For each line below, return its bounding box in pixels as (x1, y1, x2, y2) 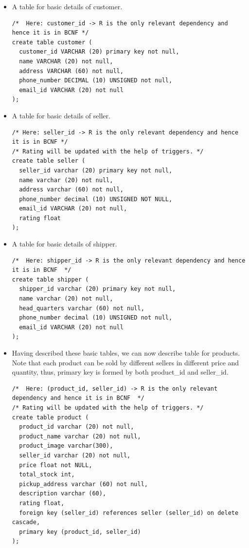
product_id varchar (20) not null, (19, 423, 134, 431)
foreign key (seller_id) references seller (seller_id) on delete (19, 509, 239, 516)
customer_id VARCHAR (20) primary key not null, (19, 48, 179, 56)
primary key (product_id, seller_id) (19, 528, 141, 535)
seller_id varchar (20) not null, (19, 452, 131, 459)
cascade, (12, 519, 40, 526)
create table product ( (12, 414, 89, 421)
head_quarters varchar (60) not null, (19, 304, 144, 312)
